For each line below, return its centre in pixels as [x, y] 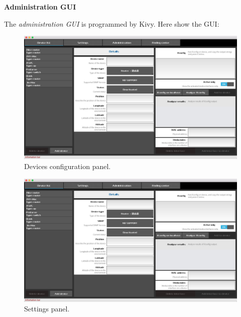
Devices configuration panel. [68, 166]
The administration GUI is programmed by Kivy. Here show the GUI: [112, 23]
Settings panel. [47, 309]
